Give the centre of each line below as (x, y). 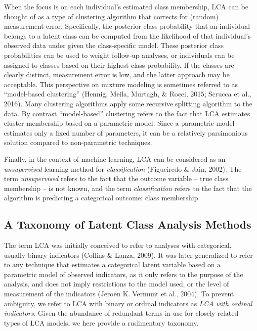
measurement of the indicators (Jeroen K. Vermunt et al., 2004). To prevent (119, 294)
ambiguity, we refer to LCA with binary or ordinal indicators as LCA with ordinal (128, 303)
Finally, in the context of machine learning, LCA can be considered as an (115, 159)
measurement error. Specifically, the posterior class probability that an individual (127, 26)
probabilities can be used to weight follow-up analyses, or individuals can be (119, 55)
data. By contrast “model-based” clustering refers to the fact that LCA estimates (127, 113)
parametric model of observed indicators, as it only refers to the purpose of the (124, 274)
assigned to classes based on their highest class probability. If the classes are (119, 65)
